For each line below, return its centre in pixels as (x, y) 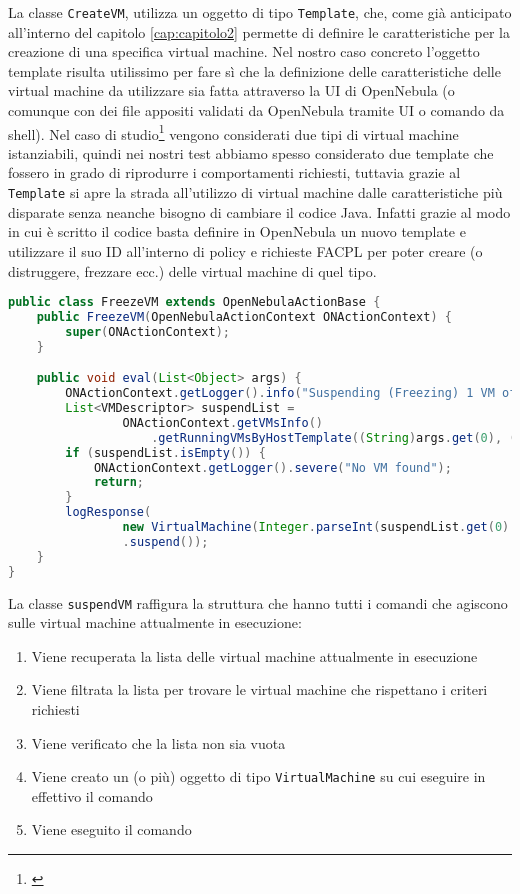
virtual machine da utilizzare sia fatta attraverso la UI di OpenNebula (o (231, 90)
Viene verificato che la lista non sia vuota (158, 742)
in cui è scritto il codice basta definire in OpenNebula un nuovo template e (237, 231)
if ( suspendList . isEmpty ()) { (165, 452)
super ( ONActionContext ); (147, 331)
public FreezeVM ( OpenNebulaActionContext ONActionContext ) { (244, 316)
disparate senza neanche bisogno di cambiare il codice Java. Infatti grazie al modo (259, 211)
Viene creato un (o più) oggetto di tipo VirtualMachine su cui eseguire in (258, 776)
